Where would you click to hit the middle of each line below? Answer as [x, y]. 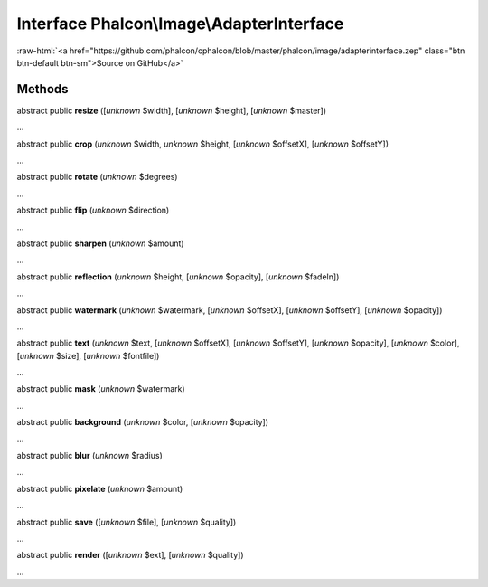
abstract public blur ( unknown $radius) [89, 456]
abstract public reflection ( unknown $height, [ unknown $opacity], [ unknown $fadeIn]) [178, 277]
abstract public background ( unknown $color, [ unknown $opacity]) [143, 422]
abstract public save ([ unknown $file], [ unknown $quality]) [127, 522]
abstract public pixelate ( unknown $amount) [100, 488]
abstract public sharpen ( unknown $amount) [100, 243]
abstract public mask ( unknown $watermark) [101, 389]
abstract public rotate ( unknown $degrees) [97, 177]
